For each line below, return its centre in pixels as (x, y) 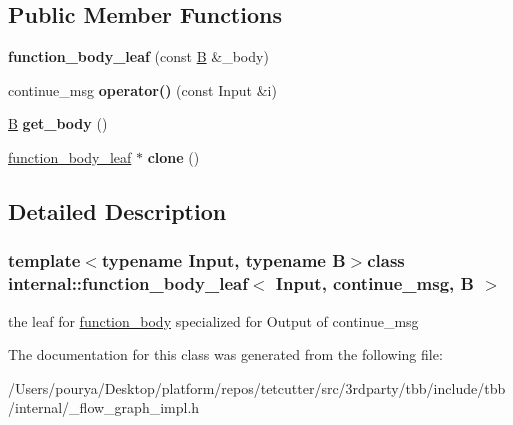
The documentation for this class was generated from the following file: (225, 354)
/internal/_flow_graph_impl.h (104, 407)
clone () (173, 156)
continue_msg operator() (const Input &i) (142, 89)
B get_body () (58, 123)
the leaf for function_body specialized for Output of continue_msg (213, 320)
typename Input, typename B (223, 260)
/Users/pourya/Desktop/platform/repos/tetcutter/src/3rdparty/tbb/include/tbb (257, 387)
